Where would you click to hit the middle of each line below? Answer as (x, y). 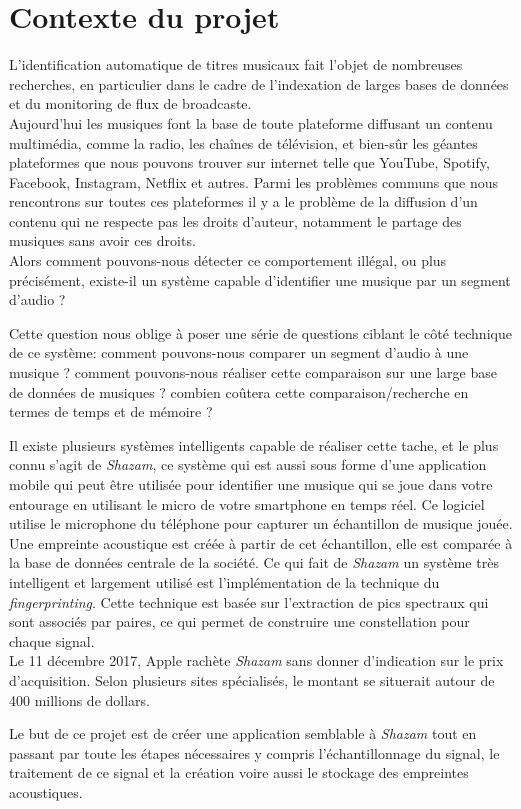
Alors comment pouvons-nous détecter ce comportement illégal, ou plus (228, 260)
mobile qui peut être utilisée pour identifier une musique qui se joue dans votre (251, 484)
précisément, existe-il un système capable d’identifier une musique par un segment (260, 279)
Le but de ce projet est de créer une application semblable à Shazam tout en (243, 733)
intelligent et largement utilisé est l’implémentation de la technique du (224, 581)
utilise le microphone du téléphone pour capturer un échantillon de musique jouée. (261, 523)
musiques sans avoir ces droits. (102, 240)
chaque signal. (52, 640)
